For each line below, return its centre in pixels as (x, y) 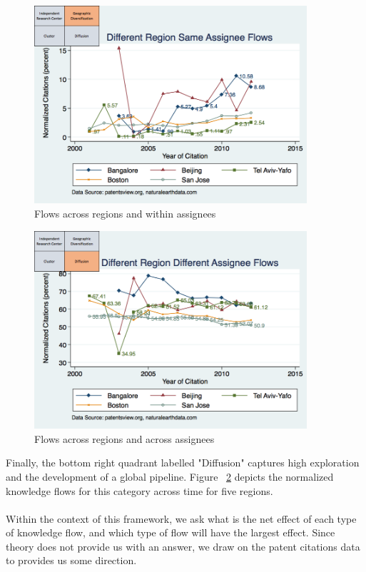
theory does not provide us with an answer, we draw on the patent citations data (183, 546)
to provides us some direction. (71, 560)
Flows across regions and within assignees (125, 214)
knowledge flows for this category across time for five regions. (139, 490)
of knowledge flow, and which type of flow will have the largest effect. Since (171, 532)
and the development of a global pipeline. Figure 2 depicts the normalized (170, 476)
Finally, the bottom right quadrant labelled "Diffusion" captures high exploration (183, 463)
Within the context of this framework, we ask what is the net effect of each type (181, 518)
